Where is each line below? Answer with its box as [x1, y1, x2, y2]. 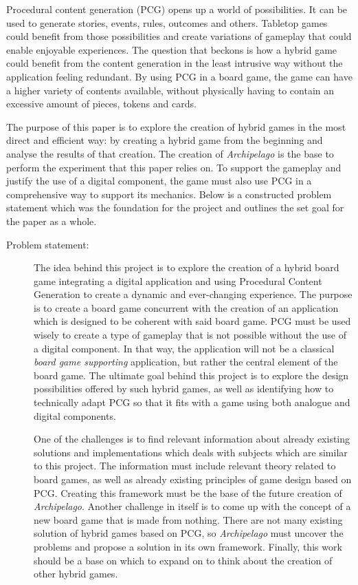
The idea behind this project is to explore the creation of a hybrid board [34, 260, 339, 275]
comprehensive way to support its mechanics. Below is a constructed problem [6, 187, 332, 201]
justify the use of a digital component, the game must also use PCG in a [6, 173, 312, 188]
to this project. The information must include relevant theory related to [34, 458, 336, 473]
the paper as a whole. [6, 213, 97, 228]
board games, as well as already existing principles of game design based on [34, 472, 352, 486]
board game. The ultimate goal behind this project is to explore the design [34, 368, 349, 382]
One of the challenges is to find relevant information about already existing [34, 432, 350, 446]
